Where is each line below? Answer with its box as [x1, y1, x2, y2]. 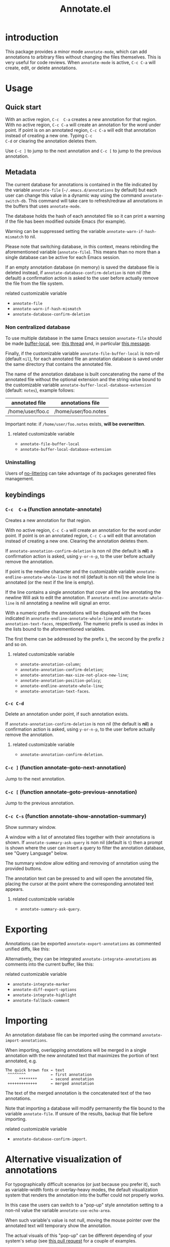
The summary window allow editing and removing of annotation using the [5, 860, 159, 866]
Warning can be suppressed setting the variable [5, 228, 106, 234]
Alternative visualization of [5, 1153, 122, 1165]
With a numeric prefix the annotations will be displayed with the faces [5, 610, 151, 616]
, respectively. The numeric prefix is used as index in [53, 621, 163, 627]
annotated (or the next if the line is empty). [5, 579, 95, 586]
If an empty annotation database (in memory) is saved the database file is [5, 264, 159, 270]
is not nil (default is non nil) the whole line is [67, 574, 160, 580]
